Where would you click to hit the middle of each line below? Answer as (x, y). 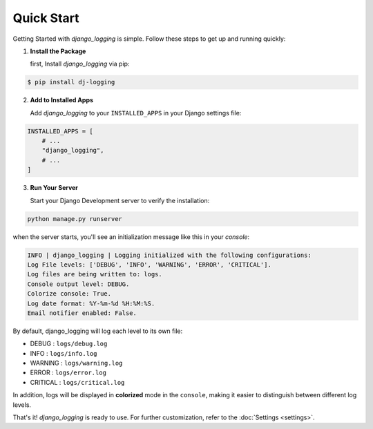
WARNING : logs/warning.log (76, 363)
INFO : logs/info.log (64, 353)
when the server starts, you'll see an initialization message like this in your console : (131, 237)
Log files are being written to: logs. (95, 274)
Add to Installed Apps (61, 100)
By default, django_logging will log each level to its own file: (98, 331)
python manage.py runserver (75, 219)
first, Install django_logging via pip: (80, 64)
